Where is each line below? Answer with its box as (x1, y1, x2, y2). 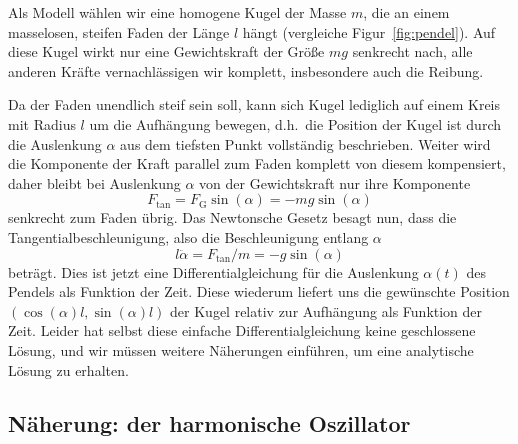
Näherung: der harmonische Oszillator (8, 408, 411, 439)
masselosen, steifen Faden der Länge (8, 21, 230, 42)
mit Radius (8, 113, 76, 134)
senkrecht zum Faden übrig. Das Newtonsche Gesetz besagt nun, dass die (8, 207, 457, 228)
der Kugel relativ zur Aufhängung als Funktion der (170, 300, 483, 321)
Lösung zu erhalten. (8, 359, 129, 380)
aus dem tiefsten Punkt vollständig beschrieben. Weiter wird (120, 133, 491, 154)
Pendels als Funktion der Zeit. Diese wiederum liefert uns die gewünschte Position (8, 281, 510, 302)
